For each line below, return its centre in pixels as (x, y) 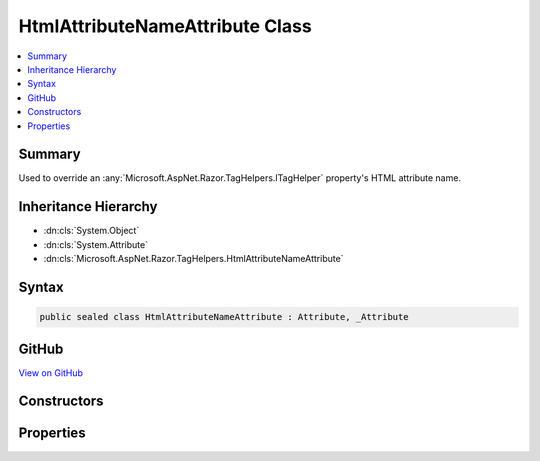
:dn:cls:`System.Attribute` (96, 244)
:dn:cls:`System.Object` (91, 231)
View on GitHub (51, 372)
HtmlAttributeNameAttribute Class (165, 26)
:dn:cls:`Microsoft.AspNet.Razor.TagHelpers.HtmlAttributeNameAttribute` (193, 259)
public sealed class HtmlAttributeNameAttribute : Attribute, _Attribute (224, 317)
